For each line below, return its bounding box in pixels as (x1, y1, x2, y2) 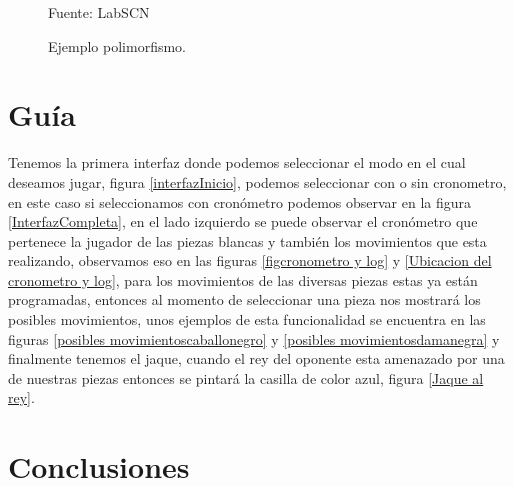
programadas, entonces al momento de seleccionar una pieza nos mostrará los (8, 289, 481, 310)
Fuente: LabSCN (48, 2, 150, 22)
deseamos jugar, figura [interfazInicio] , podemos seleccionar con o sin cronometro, (8, 171, 507, 192)
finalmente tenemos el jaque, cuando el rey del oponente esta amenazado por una (8, 348, 505, 369)
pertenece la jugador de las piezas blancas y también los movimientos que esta (8, 230, 487, 251)
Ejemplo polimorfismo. (48, 35, 186, 56)
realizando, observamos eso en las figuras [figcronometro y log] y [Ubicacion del (8, 250, 492, 271)
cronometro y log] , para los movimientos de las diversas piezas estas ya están (8, 269, 478, 290)
